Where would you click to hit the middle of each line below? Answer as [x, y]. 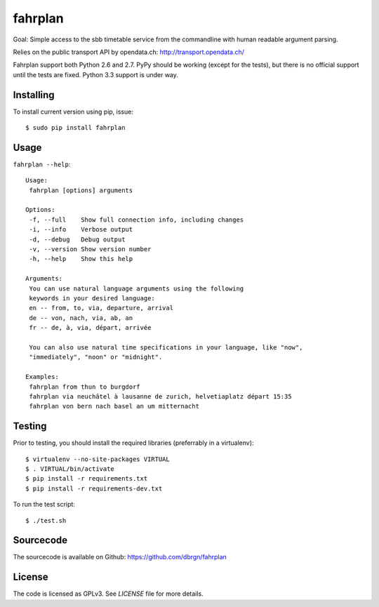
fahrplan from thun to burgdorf [85, 387]
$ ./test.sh [46, 520]
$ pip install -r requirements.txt [87, 479]
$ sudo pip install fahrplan [75, 128]
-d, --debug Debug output [77, 239]
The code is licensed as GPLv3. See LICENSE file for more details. [108, 594]
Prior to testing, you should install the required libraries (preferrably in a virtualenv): [133, 443]
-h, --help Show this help [81, 259]
